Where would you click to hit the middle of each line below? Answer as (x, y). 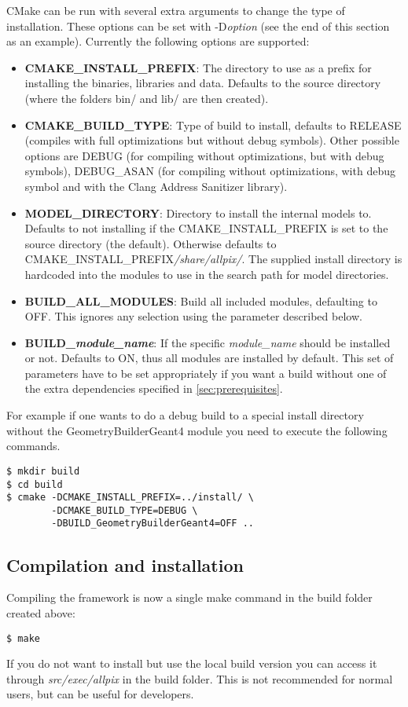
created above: (41, 612)
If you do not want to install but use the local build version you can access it (192, 663)
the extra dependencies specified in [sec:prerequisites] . (154, 388)
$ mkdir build (43, 471)
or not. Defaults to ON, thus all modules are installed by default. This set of (209, 358)
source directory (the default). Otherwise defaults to (151, 243)
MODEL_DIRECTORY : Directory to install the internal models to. (198, 212)
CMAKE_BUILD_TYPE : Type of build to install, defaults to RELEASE (213, 125)
